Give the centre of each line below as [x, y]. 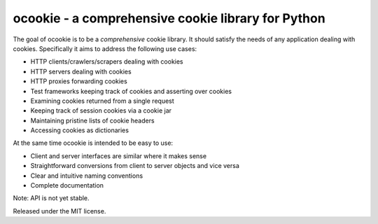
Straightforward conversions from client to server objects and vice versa [135, 166]
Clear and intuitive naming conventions [87, 176]
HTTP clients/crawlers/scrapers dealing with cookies [107, 62]
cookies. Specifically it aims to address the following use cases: [105, 48]
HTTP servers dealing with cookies [81, 71]
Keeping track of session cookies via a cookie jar [101, 111]
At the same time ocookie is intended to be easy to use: [93, 143]
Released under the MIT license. [59, 211]
